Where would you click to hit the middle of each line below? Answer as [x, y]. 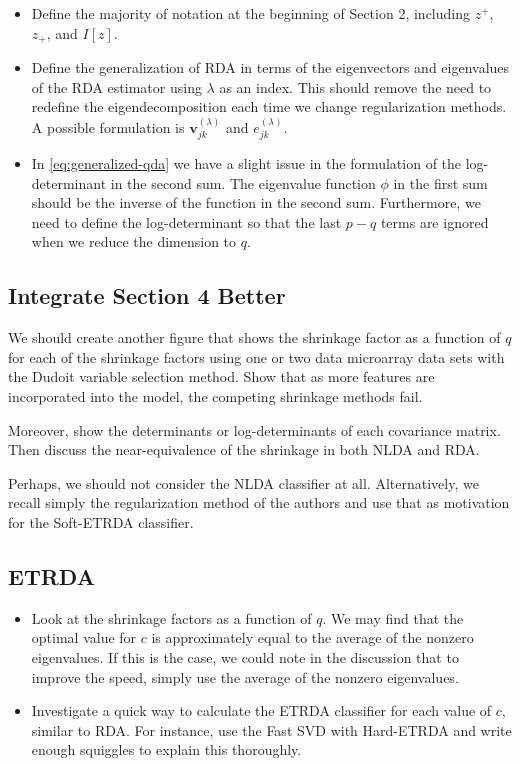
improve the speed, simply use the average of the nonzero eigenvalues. [245, 676]
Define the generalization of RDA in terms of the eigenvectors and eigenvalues [270, 67]
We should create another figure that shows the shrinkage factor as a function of [254, 337]
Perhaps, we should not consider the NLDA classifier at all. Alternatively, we [243, 482]
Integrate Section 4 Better [147, 295]
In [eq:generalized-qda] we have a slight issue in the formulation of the [246, 163]
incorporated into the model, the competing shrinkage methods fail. [215, 396]
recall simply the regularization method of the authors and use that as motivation [259, 502]
